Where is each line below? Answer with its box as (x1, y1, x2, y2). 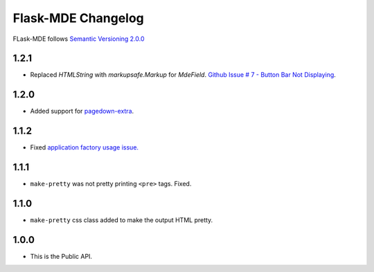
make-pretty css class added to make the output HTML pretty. (30, 216, 213, 224)
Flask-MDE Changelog (12, 10, 145, 26)
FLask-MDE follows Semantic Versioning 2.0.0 (12, 35, 145, 43)
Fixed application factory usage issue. (30, 143, 139, 152)
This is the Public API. (30, 252, 93, 260)
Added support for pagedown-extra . (30, 107, 134, 116)
